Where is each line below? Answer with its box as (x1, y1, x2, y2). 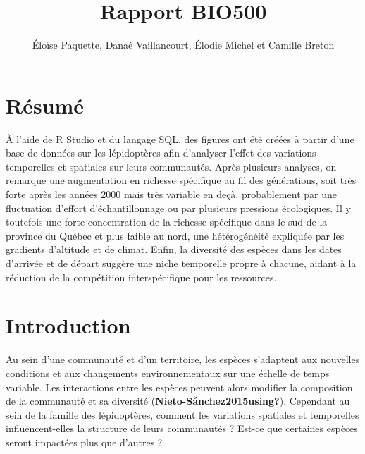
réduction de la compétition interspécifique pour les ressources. (6, 269, 277, 284)
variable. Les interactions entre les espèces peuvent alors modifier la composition (6, 379, 353, 394)
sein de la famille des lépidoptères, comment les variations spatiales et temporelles (6, 407, 359, 422)
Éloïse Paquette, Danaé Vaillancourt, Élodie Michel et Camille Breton (32, 37, 335, 52)
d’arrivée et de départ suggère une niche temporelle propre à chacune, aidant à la (6, 256, 357, 270)
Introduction (6, 311, 131, 340)
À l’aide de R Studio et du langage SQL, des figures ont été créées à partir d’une (6, 131, 354, 146)
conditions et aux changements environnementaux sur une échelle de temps (6, 365, 330, 380)
